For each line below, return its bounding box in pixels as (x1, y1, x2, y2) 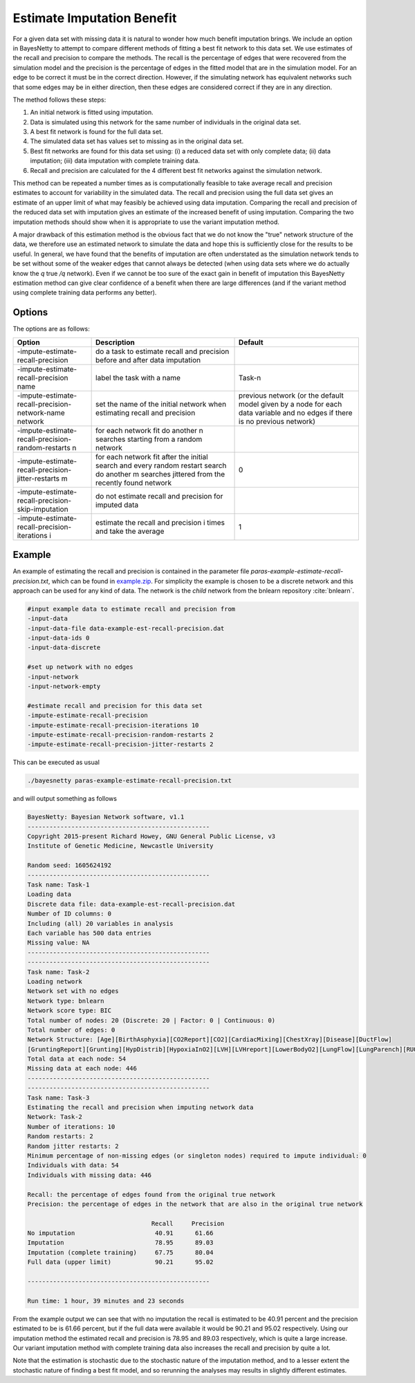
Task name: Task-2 (27, 968, 90, 976)
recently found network (95, 478, 172, 488)
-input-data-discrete (27, 644, 101, 651)
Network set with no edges (27, 987, 119, 995)
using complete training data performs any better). (12, 288, 157, 297)
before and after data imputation (95, 355, 201, 364)
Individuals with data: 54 (27, 1162, 119, 1169)
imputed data (95, 500, 138, 510)
